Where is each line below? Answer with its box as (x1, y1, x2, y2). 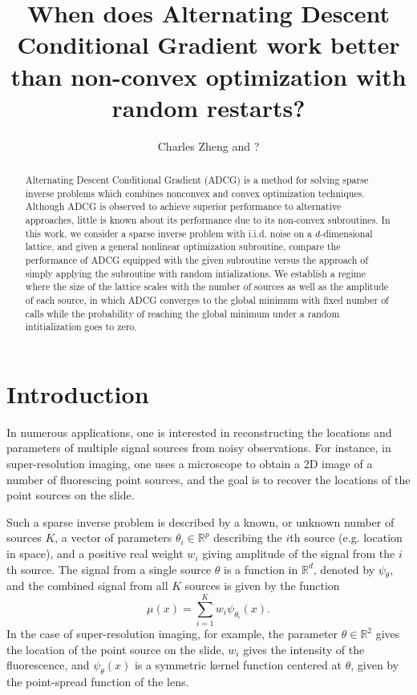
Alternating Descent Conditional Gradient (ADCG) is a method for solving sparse (25, 173, 369, 187)
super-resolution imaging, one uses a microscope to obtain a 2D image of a (6, 455, 373, 472)
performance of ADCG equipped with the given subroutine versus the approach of (25, 253, 368, 267)
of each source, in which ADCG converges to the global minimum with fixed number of (25, 293, 389, 306)
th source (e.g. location (289, 529, 403, 546)
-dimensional (320, 226, 373, 240)
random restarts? (111, 91, 306, 123)
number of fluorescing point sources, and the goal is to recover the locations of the (6, 471, 411, 487)
